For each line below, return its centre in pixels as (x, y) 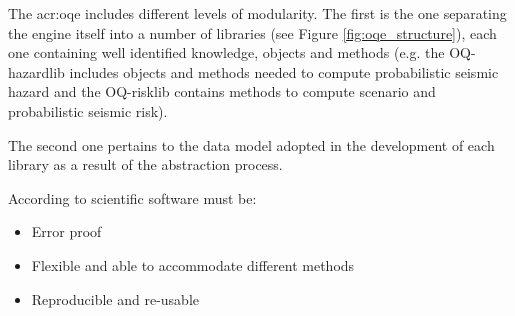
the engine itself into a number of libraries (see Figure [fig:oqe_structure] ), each (252, 32)
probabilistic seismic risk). (88, 110)
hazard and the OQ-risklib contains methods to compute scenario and (222, 91)
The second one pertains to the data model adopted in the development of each (251, 144)
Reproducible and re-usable (115, 298)
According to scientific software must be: (132, 197)
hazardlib (36, 71)
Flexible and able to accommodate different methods (193, 264)
